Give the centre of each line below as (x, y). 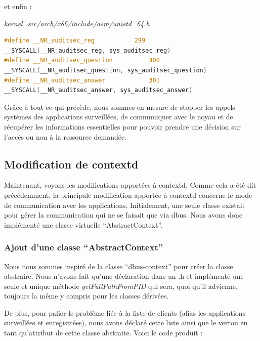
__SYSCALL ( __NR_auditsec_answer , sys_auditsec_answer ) (98, 90)
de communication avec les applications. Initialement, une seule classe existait (125, 205)
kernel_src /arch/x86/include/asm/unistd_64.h (77, 23)
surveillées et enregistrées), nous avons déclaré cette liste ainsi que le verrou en (126, 323)
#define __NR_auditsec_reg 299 (75, 41)
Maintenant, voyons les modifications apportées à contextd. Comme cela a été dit (130, 185)
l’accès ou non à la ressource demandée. (66, 136)
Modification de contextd (71, 164)
